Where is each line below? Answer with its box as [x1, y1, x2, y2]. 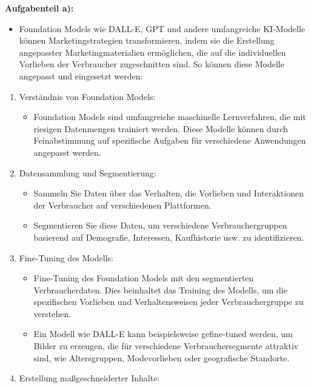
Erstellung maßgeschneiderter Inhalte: [19, 372, 160, 384]
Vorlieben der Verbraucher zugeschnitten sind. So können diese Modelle [19, 58, 284, 70]
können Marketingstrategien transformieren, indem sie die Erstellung [19, 34, 275, 47]
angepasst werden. [33, 145, 101, 158]
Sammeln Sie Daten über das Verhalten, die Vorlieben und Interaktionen [33, 187, 304, 199]
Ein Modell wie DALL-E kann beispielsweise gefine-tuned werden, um [33, 327, 293, 340]
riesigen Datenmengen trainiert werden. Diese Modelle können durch [33, 122, 288, 135]
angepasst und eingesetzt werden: [19, 69, 143, 82]
